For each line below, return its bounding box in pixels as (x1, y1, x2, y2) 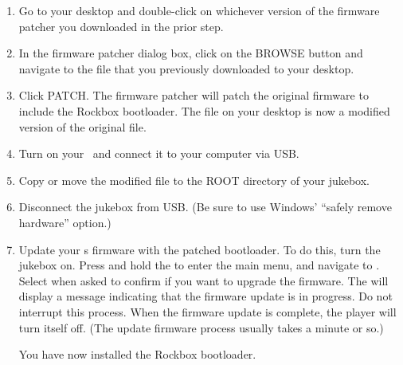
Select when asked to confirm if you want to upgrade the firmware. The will (18, 272, 389, 288)
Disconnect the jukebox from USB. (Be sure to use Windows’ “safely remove (18, 198, 392, 215)
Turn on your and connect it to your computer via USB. (18, 145, 299, 162)
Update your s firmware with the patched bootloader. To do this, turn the (18, 241, 381, 257)
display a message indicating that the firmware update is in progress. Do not (18, 288, 393, 304)
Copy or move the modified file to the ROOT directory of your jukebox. (18, 171, 370, 188)
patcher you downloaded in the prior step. (18, 18, 224, 34)
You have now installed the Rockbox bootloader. (18, 346, 256, 363)
